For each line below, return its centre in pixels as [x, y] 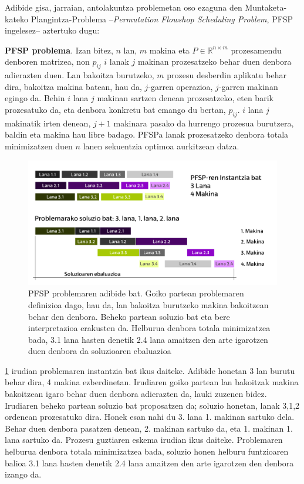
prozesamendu [256, 50]
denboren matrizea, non [47, 61]
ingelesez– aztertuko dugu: [52, 30]
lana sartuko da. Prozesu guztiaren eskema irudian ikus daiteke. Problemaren [144, 440]
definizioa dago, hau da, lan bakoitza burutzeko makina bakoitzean [148, 304]
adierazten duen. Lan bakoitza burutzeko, [80, 75]
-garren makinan [248, 86]
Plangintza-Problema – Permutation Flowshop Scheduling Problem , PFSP [162, 19]
